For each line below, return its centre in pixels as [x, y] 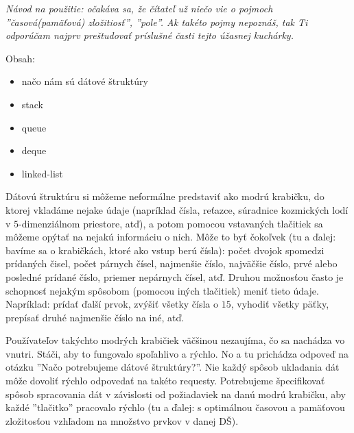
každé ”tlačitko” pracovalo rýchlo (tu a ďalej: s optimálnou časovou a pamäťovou [175, 407]
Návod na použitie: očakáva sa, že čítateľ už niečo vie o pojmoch [139, 8]
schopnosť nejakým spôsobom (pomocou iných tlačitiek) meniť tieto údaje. [162, 290]
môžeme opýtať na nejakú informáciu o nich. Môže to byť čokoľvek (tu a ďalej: [171, 237]
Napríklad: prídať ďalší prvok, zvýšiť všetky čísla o [112, 304]
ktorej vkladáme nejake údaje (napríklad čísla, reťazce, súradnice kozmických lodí [177, 209]
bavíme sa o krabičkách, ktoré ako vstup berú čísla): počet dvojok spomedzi [165, 250]
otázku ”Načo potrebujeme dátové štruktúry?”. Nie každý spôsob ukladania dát [173, 367]
